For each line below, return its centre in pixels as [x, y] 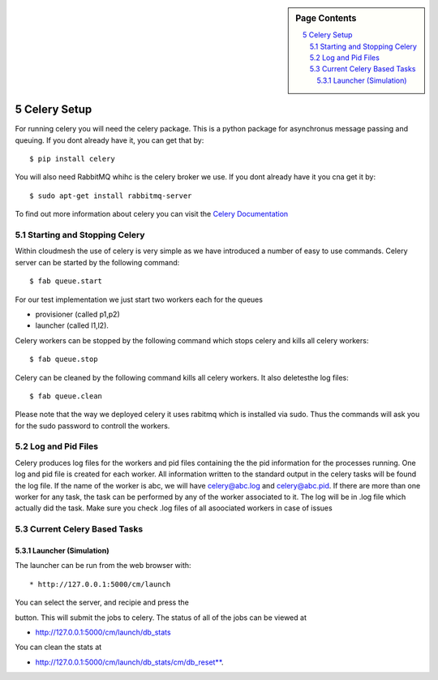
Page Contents [326, 18]
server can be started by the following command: [97, 262]
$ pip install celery [72, 159]
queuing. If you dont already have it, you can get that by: [109, 140]
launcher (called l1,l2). [72, 325]
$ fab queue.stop [64, 359]
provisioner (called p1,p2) [78, 314]
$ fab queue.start [66, 281]
